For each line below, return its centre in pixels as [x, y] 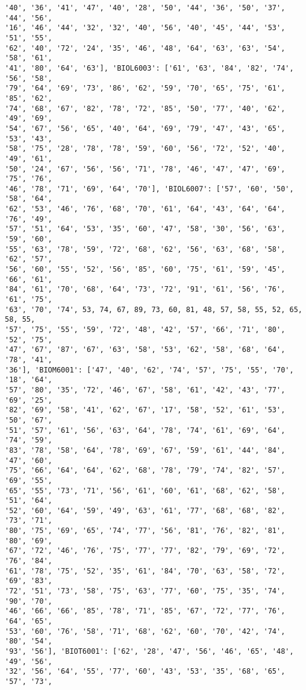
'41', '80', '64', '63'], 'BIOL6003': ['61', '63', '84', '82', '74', [149, 68]
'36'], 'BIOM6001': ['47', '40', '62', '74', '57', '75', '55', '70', [149, 370]
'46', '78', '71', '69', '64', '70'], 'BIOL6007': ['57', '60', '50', [149, 189]
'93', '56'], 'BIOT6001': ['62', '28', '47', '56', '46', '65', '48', [149, 651]
